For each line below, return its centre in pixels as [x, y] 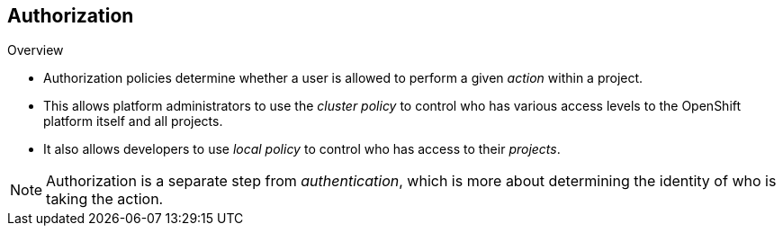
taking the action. [105, 199]
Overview [36, 50]
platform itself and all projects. [133, 121]
